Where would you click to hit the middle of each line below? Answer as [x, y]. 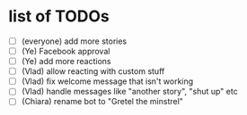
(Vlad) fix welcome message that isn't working [107, 81]
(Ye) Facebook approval [66, 51]
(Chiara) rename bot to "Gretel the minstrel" [102, 102]
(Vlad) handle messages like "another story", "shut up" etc [130, 92]
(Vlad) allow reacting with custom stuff [93, 71]
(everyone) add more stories [74, 41]
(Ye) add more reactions [66, 62]
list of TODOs [59, 16]
